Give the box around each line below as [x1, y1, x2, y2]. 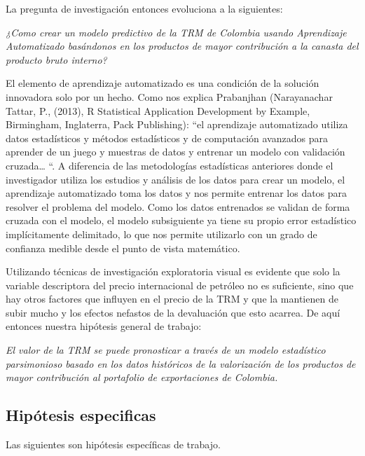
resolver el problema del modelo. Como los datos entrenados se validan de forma [6, 199, 350, 214]
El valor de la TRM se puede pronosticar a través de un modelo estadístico [6, 343, 326, 357]
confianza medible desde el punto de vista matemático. [6, 240, 240, 255]
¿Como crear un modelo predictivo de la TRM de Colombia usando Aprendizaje [6, 25, 347, 39]
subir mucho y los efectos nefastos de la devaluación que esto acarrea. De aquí [6, 305, 340, 319]
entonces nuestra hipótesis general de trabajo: [6, 319, 202, 333]
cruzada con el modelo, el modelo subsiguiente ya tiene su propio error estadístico [6, 213, 357, 228]
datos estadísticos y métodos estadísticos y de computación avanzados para [6, 130, 328, 145]
